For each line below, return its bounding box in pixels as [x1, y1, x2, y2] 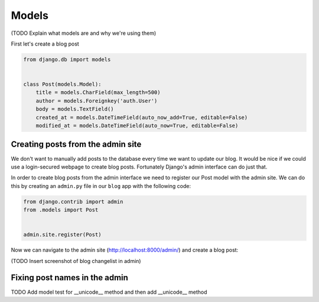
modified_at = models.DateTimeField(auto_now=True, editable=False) [35, 122, 239, 129]
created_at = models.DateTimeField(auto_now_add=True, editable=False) [35, 114, 248, 121]
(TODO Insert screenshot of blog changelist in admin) [11, 257, 141, 264]
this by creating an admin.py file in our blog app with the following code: [11, 182, 191, 189]
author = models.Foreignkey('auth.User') [35, 98, 158, 104]
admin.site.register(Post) [23, 231, 102, 238]
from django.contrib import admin [23, 198, 123, 205]
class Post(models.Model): [23, 81, 102, 88]
